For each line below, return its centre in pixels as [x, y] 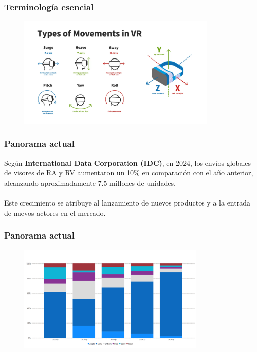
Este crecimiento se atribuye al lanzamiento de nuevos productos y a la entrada [127, 203]
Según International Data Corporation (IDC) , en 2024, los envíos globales [128, 163]
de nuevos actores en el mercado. [55, 212]
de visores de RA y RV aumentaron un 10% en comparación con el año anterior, [129, 173]
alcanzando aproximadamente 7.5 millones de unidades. [90, 182]
